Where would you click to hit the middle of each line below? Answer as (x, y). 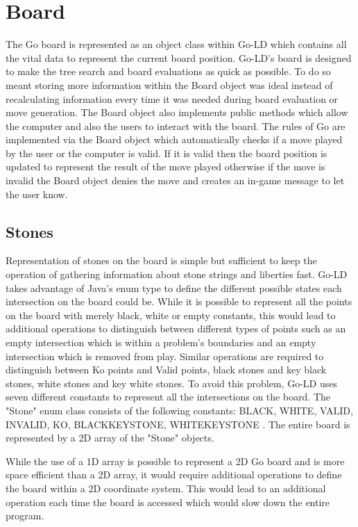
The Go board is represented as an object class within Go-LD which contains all (176, 44)
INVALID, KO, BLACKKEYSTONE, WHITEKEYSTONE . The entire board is (178, 424)
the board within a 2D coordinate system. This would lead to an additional (166, 488)
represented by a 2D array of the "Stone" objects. (110, 438)
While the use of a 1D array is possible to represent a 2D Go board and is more (175, 461)
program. (25, 516)
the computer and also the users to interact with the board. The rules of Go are (176, 125)
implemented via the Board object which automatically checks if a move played (174, 139)
